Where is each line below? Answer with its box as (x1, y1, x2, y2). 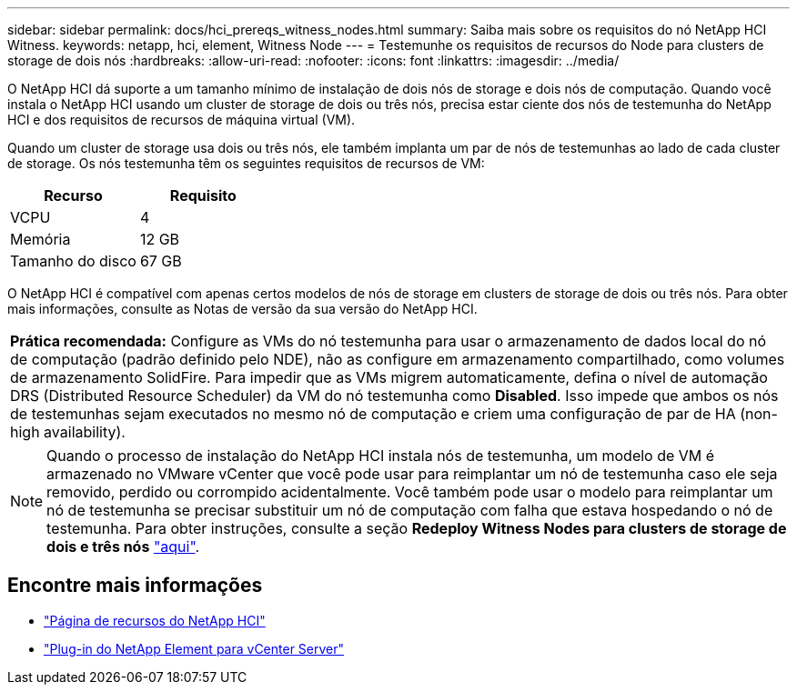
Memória (10, 230, 71, 248)
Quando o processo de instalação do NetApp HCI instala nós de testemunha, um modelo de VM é (46, 446, 715, 465)
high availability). (10, 423, 126, 441)
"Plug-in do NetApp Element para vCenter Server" (44, 640, 345, 657)
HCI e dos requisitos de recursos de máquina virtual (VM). (7, 112, 356, 127)
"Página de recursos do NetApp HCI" (44, 612, 266, 628)
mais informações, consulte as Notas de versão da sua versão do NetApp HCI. (7, 301, 478, 316)
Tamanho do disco (10, 252, 136, 270)
